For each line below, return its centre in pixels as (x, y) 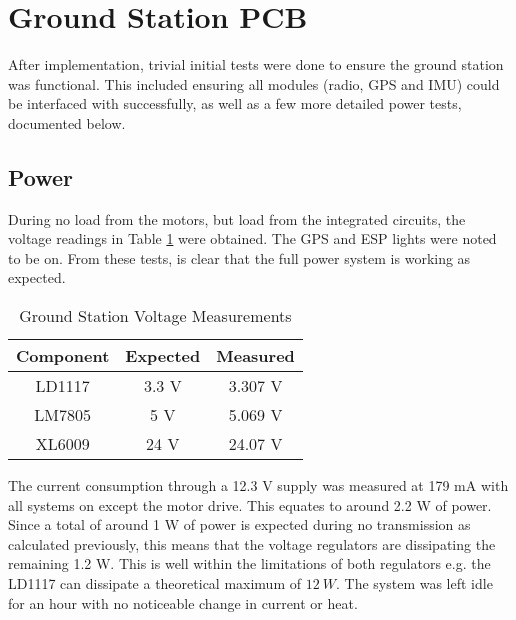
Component (63, 356)
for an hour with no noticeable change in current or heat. (183, 602)
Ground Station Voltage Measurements (155, 316)
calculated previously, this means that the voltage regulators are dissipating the (252, 543)
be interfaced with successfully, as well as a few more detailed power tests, (235, 103)
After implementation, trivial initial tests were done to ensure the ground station (256, 64)
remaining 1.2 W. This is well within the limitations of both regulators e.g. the (249, 563)
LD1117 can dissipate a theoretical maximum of (155, 583)
